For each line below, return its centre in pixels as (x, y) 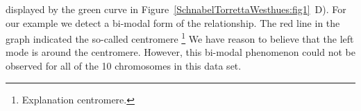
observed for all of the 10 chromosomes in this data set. (124, 66)
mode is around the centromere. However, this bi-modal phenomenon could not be (180, 52)
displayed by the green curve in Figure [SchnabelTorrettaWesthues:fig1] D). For (176, 9)
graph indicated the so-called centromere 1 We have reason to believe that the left (180, 38)
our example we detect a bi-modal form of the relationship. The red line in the (173, 22)
